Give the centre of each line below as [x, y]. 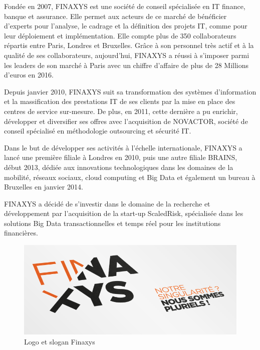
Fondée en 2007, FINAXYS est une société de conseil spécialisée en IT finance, [125, 6]
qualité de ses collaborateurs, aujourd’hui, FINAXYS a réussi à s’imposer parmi [127, 55]
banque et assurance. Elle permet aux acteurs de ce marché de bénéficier [115, 16]
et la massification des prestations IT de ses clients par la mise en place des [120, 101]
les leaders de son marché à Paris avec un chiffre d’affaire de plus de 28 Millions [126, 65]
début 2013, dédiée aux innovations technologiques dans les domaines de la [119, 167]
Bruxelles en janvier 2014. [44, 187]
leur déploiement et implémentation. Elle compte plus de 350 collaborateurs [120, 35]
